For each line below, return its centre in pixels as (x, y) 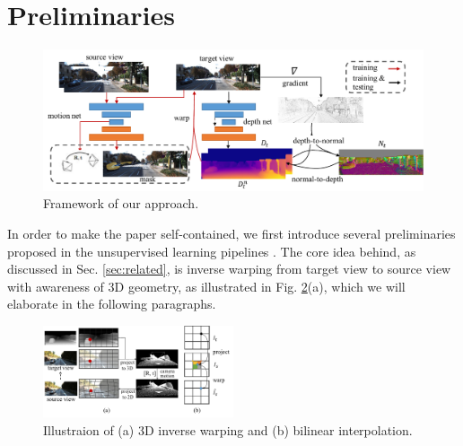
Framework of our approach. (121, 203)
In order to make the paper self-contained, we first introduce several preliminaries (231, 234)
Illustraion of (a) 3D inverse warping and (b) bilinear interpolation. (228, 429)
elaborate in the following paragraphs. (112, 304)
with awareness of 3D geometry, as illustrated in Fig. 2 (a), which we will (206, 286)
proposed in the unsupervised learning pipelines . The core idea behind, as (212, 251)
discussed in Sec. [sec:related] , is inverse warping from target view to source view (229, 269)
